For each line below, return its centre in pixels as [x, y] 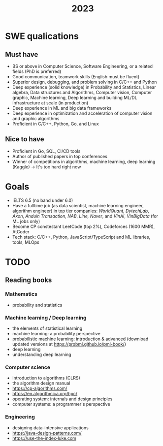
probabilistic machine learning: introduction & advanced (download [80, 339]
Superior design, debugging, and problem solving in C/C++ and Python [84, 82]
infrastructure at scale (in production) [50, 103]
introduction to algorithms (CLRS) [46, 378]
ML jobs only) [26, 221]
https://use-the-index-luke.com [44, 438]
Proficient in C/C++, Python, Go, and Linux [56, 124]
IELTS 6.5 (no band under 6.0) [43, 200]
